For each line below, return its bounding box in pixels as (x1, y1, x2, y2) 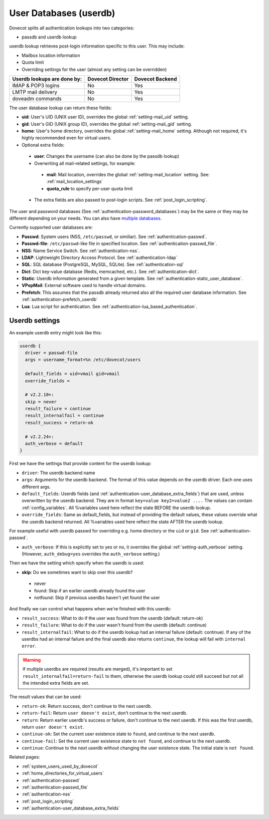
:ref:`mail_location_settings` (46, 179, 103, 185)
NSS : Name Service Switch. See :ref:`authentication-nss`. (21, 248, 140, 254)
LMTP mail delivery (12, 88, 57, 95)
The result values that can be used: (9, 694, 82, 700)
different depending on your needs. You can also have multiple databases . (9, 215, 162, 221)
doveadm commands (12, 95, 62, 102)
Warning (22, 657, 41, 663)
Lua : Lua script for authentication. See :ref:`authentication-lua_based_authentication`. (21, 303, 198, 309)
